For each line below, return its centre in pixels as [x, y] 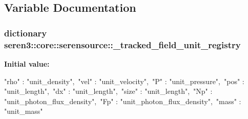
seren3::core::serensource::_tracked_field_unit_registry [122, 44]
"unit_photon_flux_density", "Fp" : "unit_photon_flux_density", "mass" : [123, 101]
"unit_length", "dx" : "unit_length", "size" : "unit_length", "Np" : [108, 91]
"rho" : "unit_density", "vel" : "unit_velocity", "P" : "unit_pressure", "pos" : [124, 81]
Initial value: [27, 63]
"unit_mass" [24, 111]
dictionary [26, 33]
